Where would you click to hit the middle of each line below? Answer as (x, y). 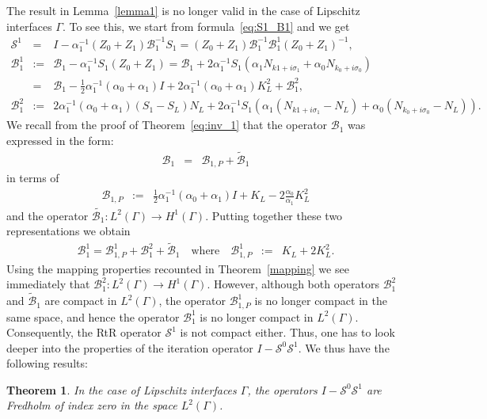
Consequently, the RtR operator (84, 332)
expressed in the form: (60, 140)
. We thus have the (344, 347)
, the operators (282, 389)
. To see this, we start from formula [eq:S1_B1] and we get (206, 26)
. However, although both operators (293, 284)
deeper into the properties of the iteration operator (130, 347)
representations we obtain (68, 231)
